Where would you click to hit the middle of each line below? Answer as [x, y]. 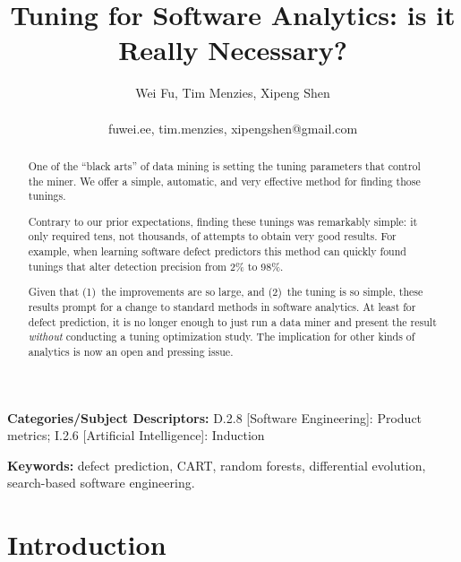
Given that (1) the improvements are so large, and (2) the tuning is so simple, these [226, 292]
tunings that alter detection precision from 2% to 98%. [156, 266]
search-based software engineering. [101, 483]
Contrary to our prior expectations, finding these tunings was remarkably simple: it [223, 221]
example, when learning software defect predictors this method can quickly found [217, 251]
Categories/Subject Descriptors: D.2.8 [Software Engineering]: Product [215, 417]
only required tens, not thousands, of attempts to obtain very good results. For [212, 236]
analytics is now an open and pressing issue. [131, 351]
